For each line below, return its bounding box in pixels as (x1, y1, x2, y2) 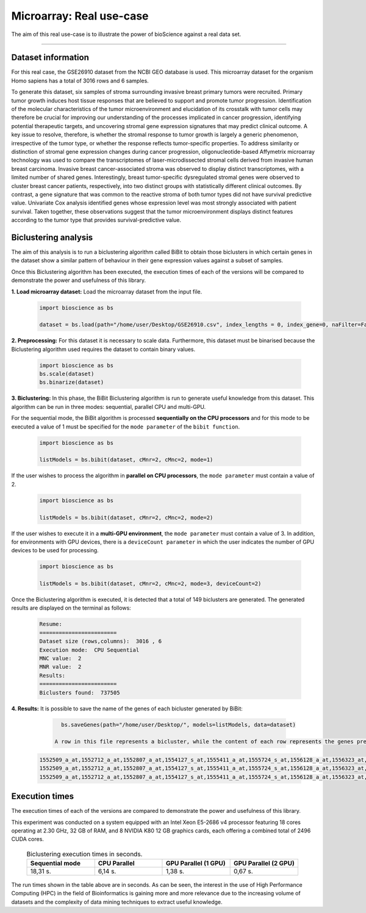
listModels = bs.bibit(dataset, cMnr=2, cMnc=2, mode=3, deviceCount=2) (39, 580, 262, 587)
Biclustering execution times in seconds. (26, 850, 143, 858)
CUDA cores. (11, 835, 44, 843)
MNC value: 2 (39, 655, 82, 662)
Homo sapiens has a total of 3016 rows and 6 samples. (11, 77, 149, 84)
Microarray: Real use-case (11, 9, 149, 23)
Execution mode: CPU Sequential (39, 646, 140, 653)
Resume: (39, 621, 62, 628)
